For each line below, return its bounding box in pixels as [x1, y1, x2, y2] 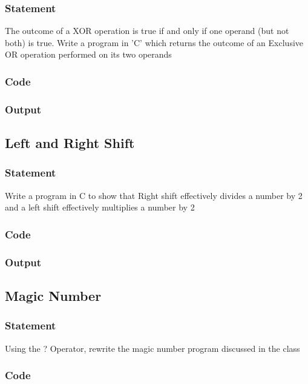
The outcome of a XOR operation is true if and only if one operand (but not [5, 24, 289, 37]
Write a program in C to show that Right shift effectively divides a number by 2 [5, 189, 303, 201]
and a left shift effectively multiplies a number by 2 [5, 201, 195, 214]
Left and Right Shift [5, 133, 135, 152]
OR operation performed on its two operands [5, 48, 172, 61]
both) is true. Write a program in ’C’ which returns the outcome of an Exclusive [5, 36, 304, 49]
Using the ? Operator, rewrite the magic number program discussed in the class [5, 342, 300, 354]
